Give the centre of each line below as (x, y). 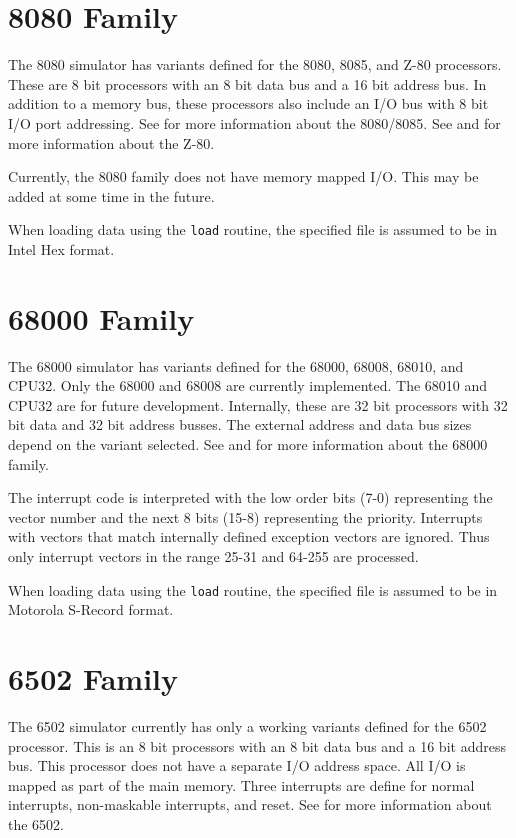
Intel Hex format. (61, 248)
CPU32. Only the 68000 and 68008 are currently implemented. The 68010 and (248, 385)
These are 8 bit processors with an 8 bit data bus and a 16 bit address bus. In (247, 83)
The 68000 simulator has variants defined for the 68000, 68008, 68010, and (236, 365)
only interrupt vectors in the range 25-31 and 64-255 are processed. (213, 556)
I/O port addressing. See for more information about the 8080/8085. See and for (254, 122)
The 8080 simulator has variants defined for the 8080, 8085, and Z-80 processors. (255, 64)
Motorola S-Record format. (91, 609)
